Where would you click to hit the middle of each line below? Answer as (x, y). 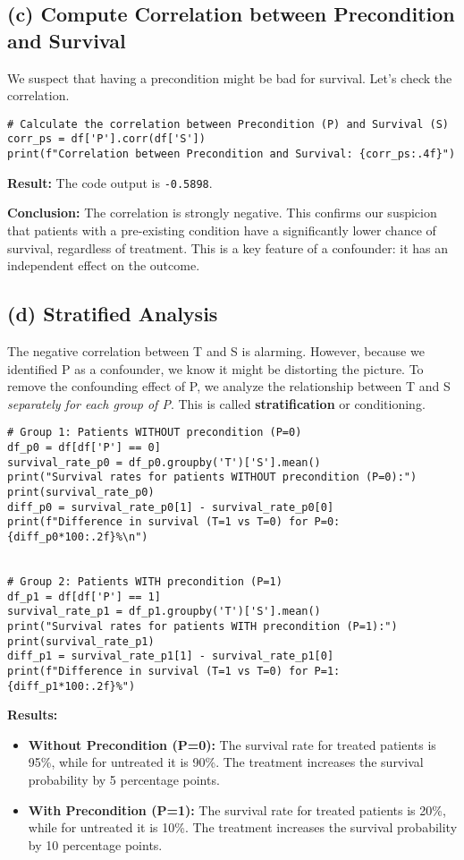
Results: (33, 715)
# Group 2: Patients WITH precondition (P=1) (145, 581)
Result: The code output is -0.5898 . (110, 182)
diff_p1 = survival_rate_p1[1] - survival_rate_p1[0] (171, 656)
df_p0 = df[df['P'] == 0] (84, 448)
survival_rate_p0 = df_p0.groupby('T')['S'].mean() (164, 462)
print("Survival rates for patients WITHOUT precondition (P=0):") (212, 477)
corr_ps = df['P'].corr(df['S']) (106, 139)
